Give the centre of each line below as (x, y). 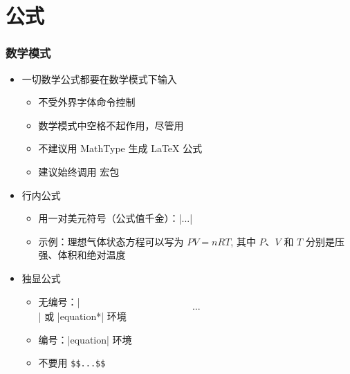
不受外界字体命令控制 (87, 102)
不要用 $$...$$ (72, 363)
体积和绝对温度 (92, 255)
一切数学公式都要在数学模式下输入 (99, 78)
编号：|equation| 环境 (85, 339)
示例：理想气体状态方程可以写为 (111, 241)
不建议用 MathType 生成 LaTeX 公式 (120, 148)
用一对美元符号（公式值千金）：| (110, 218)
